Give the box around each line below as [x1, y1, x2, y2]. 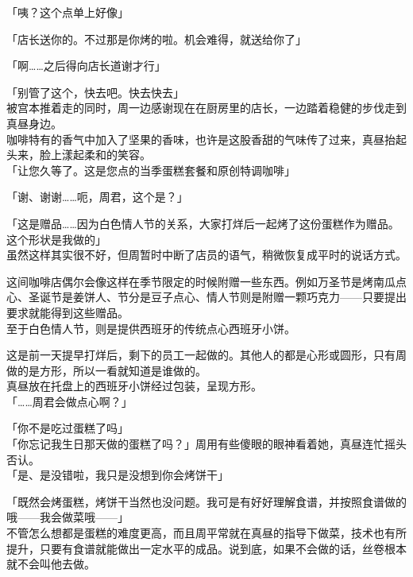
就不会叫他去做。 [6, 556, 95, 572]
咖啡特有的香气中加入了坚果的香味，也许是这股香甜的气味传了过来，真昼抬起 [6, 130, 407, 147]
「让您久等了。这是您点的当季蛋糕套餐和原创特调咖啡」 [6, 161, 295, 178]
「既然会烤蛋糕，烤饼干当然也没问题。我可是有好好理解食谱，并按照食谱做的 [6, 493, 407, 509]
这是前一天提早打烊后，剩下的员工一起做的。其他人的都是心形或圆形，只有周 [6, 347, 407, 363]
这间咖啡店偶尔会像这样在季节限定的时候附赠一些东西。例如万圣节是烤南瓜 [6, 273, 396, 289]
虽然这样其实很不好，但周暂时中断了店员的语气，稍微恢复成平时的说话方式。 [6, 246, 407, 263]
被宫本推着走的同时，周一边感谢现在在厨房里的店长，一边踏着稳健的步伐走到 [6, 99, 407, 116]
